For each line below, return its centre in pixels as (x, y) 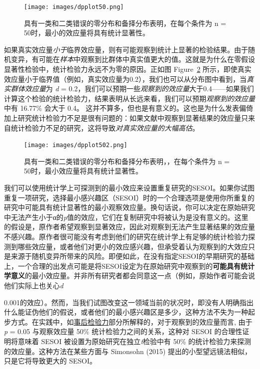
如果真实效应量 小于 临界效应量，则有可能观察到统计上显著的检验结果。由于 (126, 49)
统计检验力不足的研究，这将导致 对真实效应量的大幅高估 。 (105, 127)
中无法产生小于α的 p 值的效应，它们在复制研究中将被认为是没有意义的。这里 (126, 217)
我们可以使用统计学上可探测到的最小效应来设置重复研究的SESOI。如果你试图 (130, 188)
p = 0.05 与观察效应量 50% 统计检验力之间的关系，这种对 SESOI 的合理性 (123, 331)
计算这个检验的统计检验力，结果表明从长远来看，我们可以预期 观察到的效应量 (130, 98)
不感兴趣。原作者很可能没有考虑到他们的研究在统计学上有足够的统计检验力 (126, 236)
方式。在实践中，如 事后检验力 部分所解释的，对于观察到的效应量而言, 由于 (131, 321)
